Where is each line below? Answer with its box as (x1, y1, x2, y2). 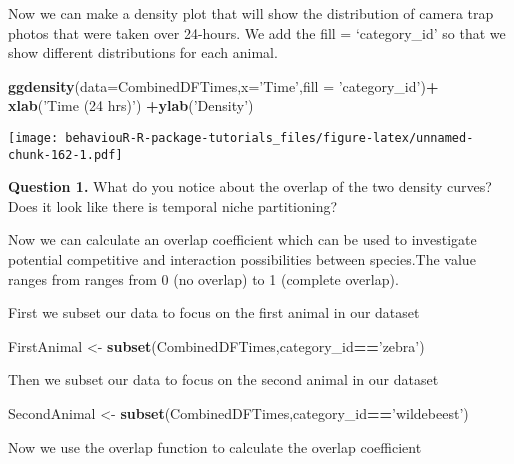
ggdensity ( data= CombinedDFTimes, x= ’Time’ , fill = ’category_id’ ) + (8, 75, 439, 96)
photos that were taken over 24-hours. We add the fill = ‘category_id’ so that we (8, 22, 506, 43)
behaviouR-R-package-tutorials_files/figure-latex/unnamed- (65, 130, 474, 145)
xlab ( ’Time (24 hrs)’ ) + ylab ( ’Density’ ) (8, 95, 254, 116)
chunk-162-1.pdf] (8, 147, 123, 162)
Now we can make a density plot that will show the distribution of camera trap (8, 3, 494, 23)
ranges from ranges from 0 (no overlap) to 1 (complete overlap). (8, 268, 399, 289)
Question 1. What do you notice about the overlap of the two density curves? (8, 176, 492, 197)
